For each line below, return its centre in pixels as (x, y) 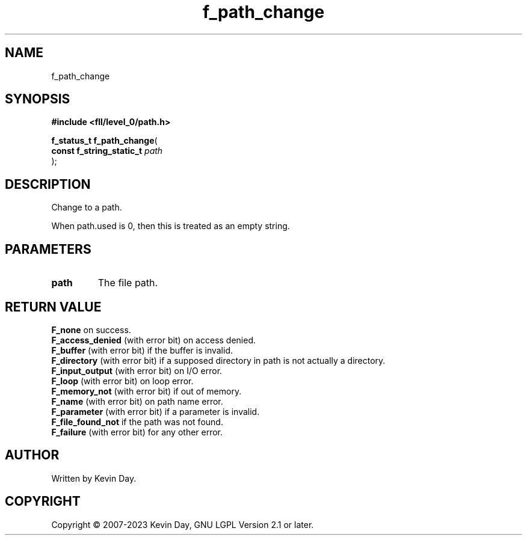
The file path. (128, 283)
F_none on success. (91, 330)
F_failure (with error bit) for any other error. (137, 432)
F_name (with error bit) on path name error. (137, 401)
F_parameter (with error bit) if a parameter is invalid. (156, 411)
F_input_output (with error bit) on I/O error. (137, 370)
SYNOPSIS (38, 99)
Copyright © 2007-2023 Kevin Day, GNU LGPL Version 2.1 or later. (183, 524)
